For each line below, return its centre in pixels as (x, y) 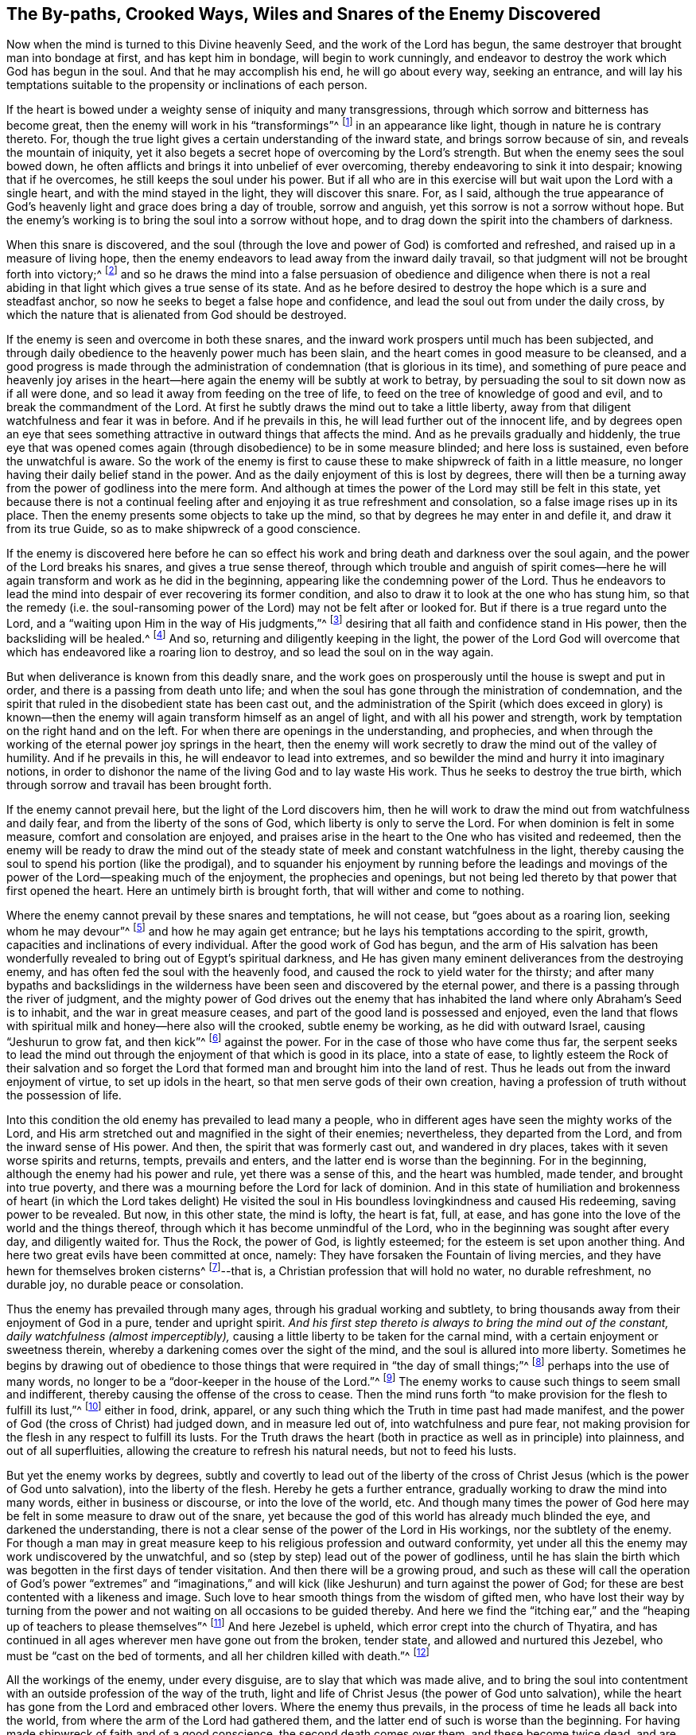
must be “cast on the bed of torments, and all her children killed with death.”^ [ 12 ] (218, 1654)
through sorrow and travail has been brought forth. (139, 785)
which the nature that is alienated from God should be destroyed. (177, 314)
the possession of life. (64, 1095)
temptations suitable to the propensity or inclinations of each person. (187, 85)
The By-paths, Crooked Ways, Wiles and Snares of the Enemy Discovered (304, 14)
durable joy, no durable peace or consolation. (125, 1285)
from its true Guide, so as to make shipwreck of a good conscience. (184, 528)
